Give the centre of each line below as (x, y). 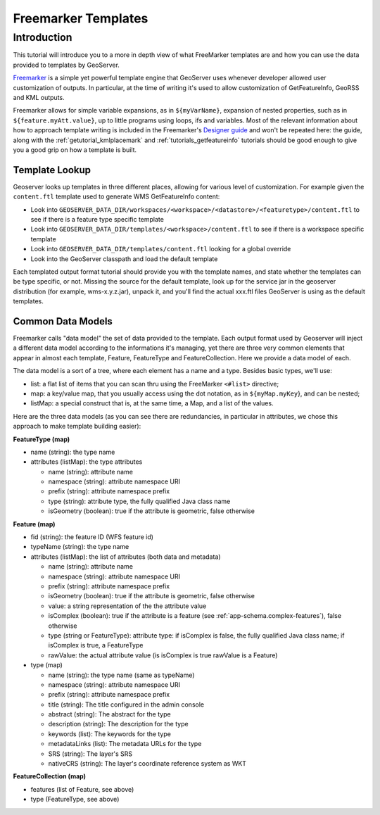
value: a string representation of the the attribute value (127, 606)
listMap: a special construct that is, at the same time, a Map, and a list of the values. (152, 403)
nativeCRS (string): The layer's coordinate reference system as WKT (147, 764)
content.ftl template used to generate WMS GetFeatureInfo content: (116, 196)
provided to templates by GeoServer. (66, 65)
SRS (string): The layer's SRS (90, 754)
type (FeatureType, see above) (75, 800)
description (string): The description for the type (119, 724)
